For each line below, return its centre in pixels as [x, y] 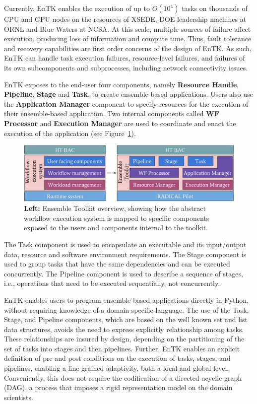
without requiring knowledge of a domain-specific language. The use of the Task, [127, 309]
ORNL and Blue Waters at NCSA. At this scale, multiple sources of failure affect [128, 29]
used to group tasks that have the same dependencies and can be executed [117, 264]
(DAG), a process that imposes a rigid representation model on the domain [118, 387]
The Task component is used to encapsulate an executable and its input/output [125, 244]
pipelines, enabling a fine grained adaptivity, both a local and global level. [117, 368]
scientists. [19, 397]
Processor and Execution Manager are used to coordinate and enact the [120, 123]
